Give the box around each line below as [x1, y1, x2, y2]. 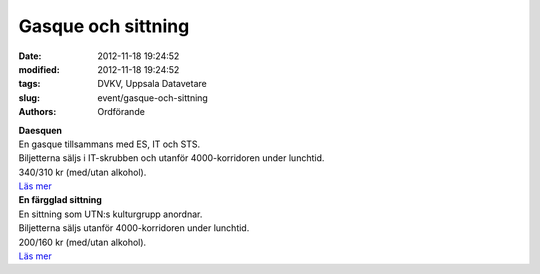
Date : [18, 50, 42, 62]
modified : [18, 63, 60, 75]
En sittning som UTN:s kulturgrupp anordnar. [18, 208, 203, 220]
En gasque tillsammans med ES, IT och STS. [18, 138, 201, 150]
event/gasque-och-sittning [97, 91, 209, 104]
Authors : [18, 106, 57, 118]
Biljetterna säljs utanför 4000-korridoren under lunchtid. [18, 222, 250, 234]
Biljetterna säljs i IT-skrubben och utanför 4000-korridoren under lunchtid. [18, 152, 325, 164]
